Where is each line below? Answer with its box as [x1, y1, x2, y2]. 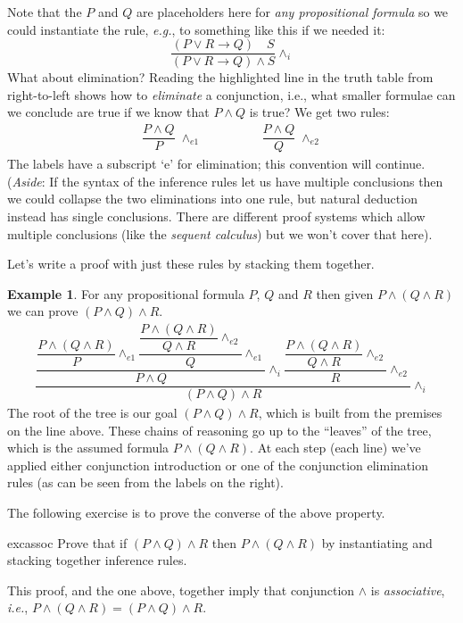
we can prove [7, 302, 79, 320]
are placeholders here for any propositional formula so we [136, 3, 449, 21]
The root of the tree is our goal [7, 403, 178, 422]
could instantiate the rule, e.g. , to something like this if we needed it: [7, 20, 385, 38]
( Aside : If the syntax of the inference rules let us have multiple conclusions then [7, 171, 443, 190]
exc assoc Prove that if [7, 533, 128, 552]
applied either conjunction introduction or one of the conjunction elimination [7, 455, 428, 474]
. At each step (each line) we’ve [250, 438, 421, 457]
